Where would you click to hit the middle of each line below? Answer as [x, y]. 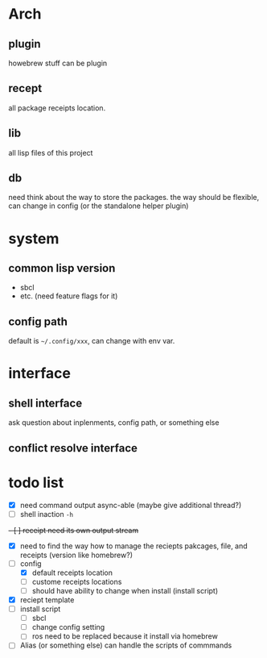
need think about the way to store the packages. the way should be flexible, [134, 198]
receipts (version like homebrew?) [76, 555]
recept [25, 88]
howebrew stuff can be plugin [58, 63]
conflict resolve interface [73, 448]
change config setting [68, 627]
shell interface [45, 403]
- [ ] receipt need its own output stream [74, 530]
